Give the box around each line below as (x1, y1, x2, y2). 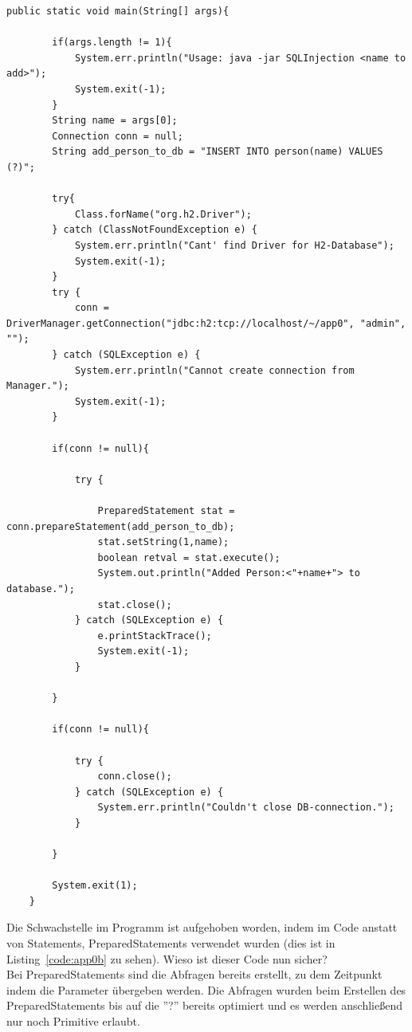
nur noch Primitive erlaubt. (6, 1013, 140, 1029)
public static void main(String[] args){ (6, 6, 230, 17)
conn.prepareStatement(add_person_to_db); (6, 520, 235, 532)
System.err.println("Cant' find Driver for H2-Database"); (74, 239, 394, 251)
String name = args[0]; (52, 115, 178, 127)
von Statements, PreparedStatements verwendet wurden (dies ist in (6, 935, 335, 952)
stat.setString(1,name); (97, 536, 230, 548)
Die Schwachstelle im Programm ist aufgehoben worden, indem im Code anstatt (6, 919, 398, 936)
